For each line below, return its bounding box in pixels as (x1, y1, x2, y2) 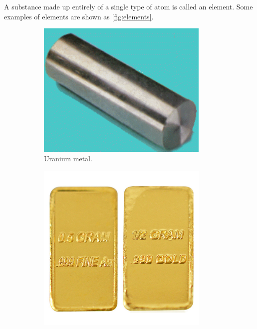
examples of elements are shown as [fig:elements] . (4, 11, 154, 21)
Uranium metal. (44, 153, 92, 164)
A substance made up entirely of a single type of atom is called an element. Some (4, 1, 253, 11)
